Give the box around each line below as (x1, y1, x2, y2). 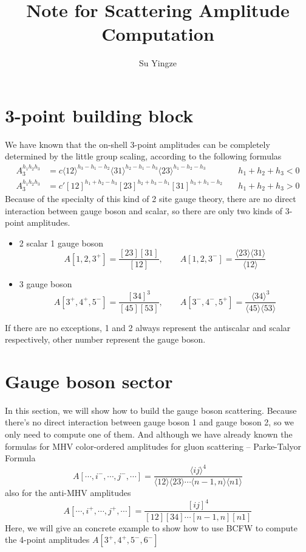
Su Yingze (139, 57, 177, 69)
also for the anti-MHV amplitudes (5, 486, 131, 499)
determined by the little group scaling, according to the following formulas (5, 150, 282, 162)
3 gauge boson (19, 278, 72, 290)
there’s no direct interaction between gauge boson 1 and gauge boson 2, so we (5, 416, 294, 428)
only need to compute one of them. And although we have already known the (5, 428, 293, 441)
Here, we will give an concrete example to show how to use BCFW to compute (5, 521, 297, 534)
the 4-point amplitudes (5, 533, 90, 546)
